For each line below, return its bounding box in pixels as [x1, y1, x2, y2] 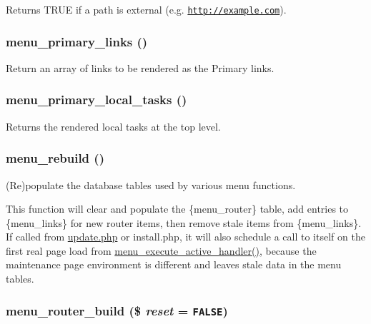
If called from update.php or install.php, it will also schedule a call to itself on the [6, 229, 365, 244]
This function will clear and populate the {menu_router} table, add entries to [6, 201, 349, 216]
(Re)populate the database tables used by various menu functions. [6, 177, 296, 192]
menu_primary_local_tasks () [6, 91, 187, 108]
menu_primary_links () [6, 32, 148, 50]
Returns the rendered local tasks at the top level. [6, 118, 221, 133]
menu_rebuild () [6, 149, 104, 167]
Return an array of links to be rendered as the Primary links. [6, 60, 274, 75]
